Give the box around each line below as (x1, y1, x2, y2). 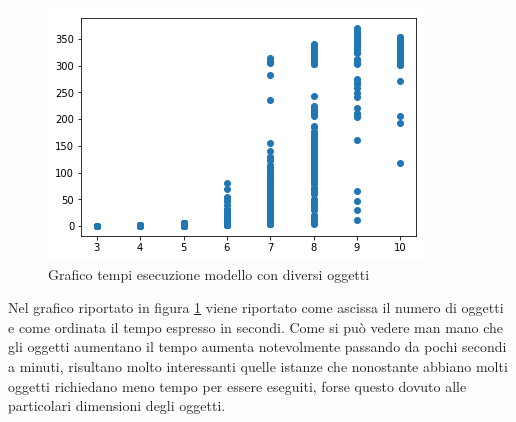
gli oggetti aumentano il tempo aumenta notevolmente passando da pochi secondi (8, 336, 507, 357)
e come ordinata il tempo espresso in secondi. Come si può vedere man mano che (8, 316, 504, 337)
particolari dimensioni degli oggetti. (8, 395, 226, 416)
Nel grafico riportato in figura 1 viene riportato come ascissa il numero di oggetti (8, 297, 504, 318)
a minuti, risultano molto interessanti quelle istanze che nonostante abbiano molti (8, 355, 508, 376)
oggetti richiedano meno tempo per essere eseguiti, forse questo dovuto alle (8, 375, 467, 396)
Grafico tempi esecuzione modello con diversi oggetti (48, 263, 370, 284)
